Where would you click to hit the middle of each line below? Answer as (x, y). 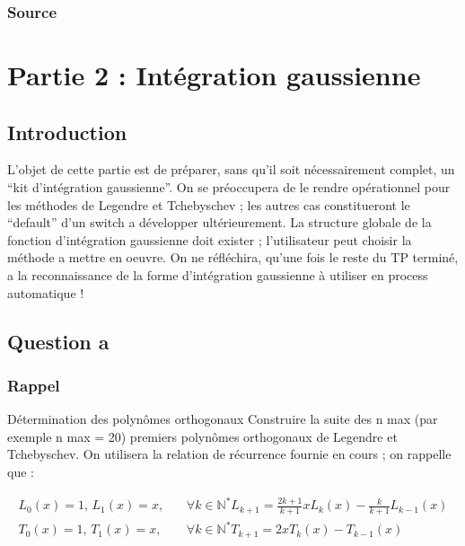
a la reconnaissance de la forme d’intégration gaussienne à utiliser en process (218, 274)
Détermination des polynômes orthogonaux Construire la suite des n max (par (223, 419)
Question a (58, 341)
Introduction (67, 132)
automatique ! (46, 292)
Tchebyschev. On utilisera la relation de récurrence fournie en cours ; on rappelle (229, 454)
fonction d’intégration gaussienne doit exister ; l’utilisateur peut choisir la (210, 239)
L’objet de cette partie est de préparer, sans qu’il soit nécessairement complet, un (231, 169)
